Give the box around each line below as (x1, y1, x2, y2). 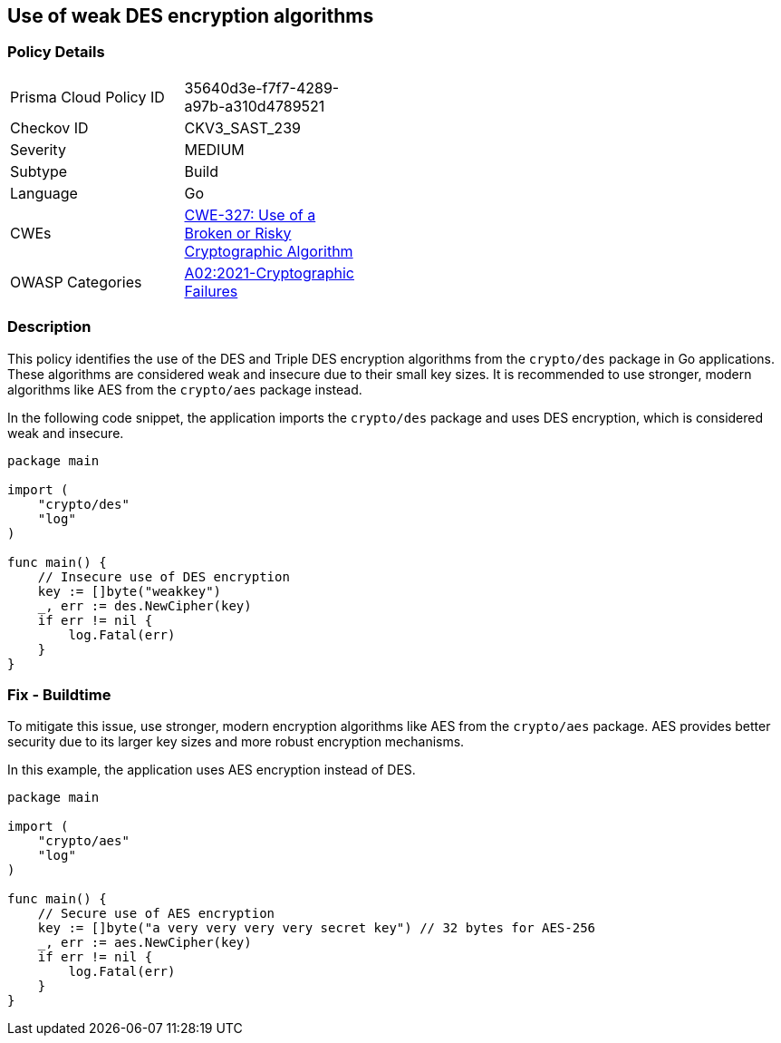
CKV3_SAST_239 (184, 118, 301, 137)
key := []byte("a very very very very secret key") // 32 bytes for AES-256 (37, 921, 596, 936)
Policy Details (7, 43, 105, 62)
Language (10, 183, 78, 202)
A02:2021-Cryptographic (184, 263, 354, 282)
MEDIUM (184, 140, 245, 159)
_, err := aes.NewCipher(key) (37, 935, 252, 950)
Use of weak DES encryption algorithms (7, 5, 374, 27)
